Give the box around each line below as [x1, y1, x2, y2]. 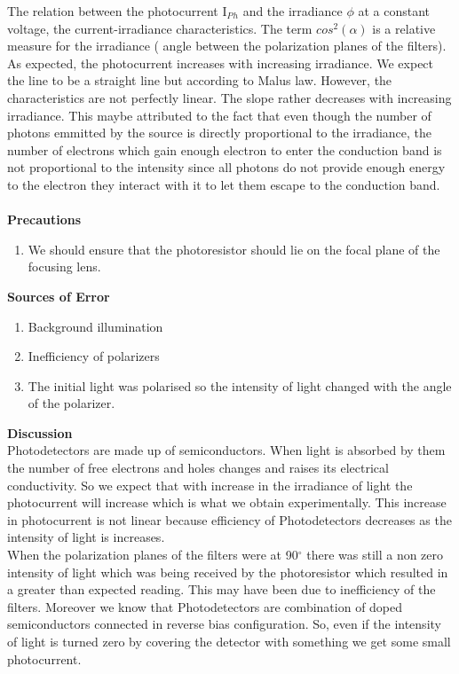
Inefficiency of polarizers [28, 347, 160, 365]
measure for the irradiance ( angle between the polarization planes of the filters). [7, 36, 447, 55]
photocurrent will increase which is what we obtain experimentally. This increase [7, 493, 447, 512]
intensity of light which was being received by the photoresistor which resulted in [7, 562, 448, 581]
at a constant [358, 2, 430, 20]
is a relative [372, 19, 436, 37]
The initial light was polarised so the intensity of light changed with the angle [28, 376, 452, 395]
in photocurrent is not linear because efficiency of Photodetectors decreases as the [7, 510, 452, 529]
